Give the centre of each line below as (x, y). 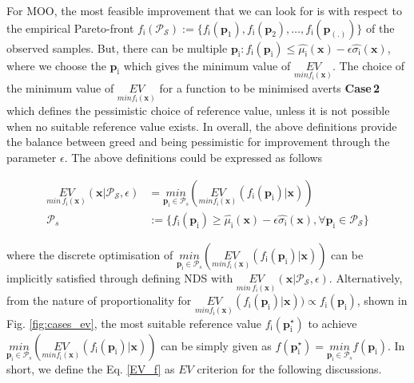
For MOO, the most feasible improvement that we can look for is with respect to (204, 10)
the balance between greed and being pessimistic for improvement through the (198, 142)
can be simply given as (216, 345)
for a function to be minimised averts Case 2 (270, 87)
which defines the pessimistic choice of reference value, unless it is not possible (198, 111)
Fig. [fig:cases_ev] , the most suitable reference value (134, 323)
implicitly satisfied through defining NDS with (120, 277)
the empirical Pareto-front (70, 28)
